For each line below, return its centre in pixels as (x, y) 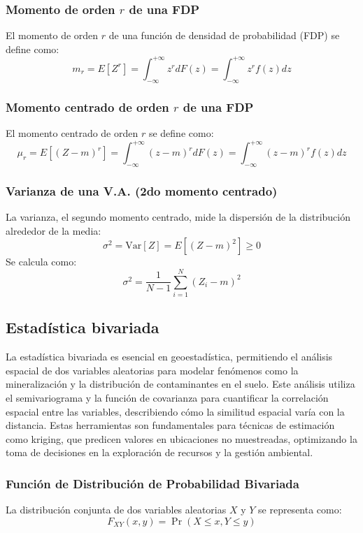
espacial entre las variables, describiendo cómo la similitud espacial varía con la (175, 411)
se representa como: (300, 510)
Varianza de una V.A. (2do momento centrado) (142, 190)
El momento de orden (52, 35)
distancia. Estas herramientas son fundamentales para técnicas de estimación (170, 425)
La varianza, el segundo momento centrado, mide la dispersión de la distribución (178, 217)
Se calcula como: (41, 262)
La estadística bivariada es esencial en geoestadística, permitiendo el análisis (169, 357)
